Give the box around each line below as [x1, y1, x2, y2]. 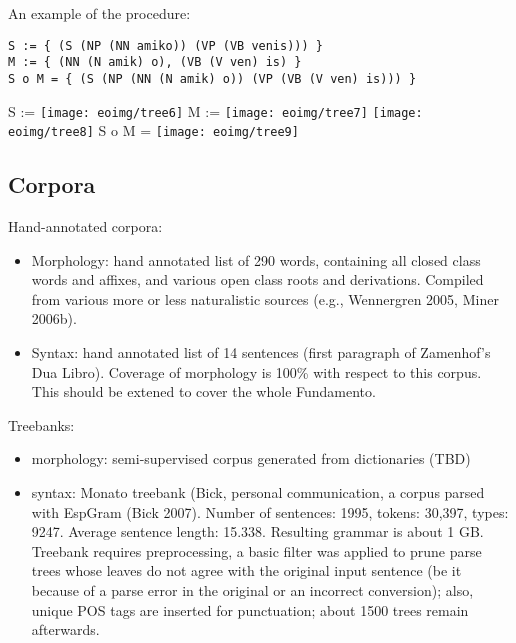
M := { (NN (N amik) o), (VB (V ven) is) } [8, 55, 302, 70]
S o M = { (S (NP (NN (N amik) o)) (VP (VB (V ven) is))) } [8, 71, 417, 86]
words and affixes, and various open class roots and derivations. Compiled [31, 269, 484, 290]
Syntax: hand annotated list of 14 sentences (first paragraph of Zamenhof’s [31, 342, 491, 363]
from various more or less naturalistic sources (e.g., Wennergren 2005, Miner [31, 288, 499, 309]
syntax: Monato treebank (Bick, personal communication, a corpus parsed [31, 482, 485, 503]
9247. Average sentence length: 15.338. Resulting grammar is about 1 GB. [31, 521, 484, 542]
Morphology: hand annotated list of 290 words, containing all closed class [31, 249, 481, 270]
